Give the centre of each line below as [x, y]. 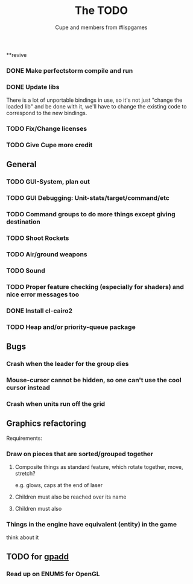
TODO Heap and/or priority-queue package [71, 327]
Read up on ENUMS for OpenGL [53, 574]
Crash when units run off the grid [56, 403]
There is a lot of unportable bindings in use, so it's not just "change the [94, 100]
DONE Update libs [33, 87]
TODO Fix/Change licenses [47, 129]
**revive [17, 55]
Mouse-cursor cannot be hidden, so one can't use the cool [94, 380]
